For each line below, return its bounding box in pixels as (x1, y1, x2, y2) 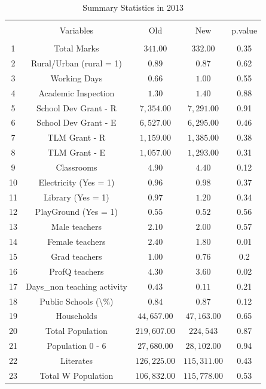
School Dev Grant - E (36, 116, 117, 129)
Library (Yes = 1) (44, 190, 109, 203)
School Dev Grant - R (36, 101, 117, 114)
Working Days (50, 71, 103, 84)
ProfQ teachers (49, 265, 104, 277)
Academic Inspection (38, 86, 115, 99)
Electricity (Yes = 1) (38, 175, 115, 188)
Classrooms (56, 160, 97, 173)
